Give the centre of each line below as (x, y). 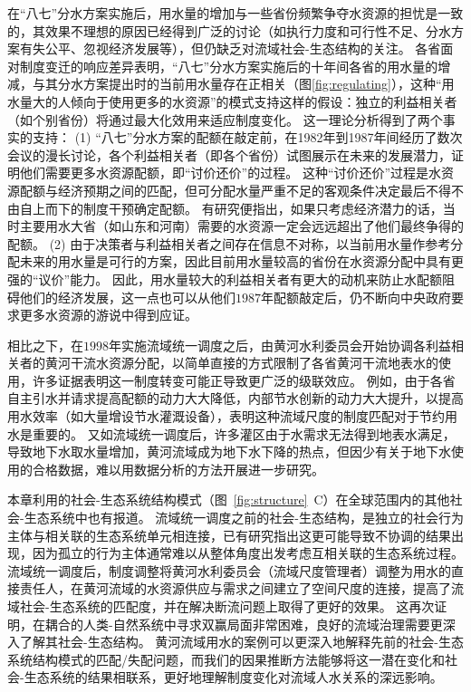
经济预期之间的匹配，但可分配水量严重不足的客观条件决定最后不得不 (260, 190)
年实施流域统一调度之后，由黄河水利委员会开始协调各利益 (280, 345)
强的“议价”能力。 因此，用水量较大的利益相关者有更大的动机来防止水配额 (225, 279)
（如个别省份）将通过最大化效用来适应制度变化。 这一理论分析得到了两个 (225, 119)
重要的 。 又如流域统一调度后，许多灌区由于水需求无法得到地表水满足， (244, 433)
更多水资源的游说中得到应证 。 (108, 315)
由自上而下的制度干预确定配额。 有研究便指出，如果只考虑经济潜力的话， (225, 208)
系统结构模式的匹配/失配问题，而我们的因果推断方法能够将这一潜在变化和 (226, 659)
